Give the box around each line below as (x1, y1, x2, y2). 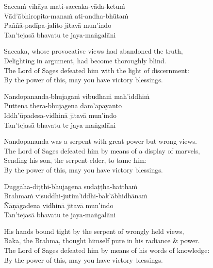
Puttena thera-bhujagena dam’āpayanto (4, 100, 122, 111)
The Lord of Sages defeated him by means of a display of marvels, (4, 145, 200, 155)
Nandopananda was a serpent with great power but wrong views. (4, 136, 197, 146)
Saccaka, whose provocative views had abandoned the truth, (4, 46, 183, 56)
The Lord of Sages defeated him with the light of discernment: (4, 65, 189, 75)
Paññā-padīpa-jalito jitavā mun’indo (4, 20, 112, 30)
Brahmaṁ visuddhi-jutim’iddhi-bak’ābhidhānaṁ (4, 191, 147, 201)
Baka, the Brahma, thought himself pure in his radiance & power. (4, 235, 200, 246)
